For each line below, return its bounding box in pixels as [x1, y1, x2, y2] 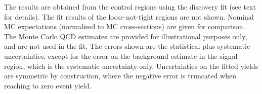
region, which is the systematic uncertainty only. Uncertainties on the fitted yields [4, 60, 258, 71]
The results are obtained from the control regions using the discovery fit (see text [4, 2, 256, 12]
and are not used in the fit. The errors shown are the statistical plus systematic [4, 41, 250, 51]
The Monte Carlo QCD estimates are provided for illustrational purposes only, [4, 31, 247, 41]
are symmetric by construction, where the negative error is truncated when [4, 70, 237, 81]
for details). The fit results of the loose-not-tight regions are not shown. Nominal [4, 11, 254, 22]
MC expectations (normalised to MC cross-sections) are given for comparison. [4, 21, 245, 32]
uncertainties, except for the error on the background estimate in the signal [4, 50, 238, 61]
